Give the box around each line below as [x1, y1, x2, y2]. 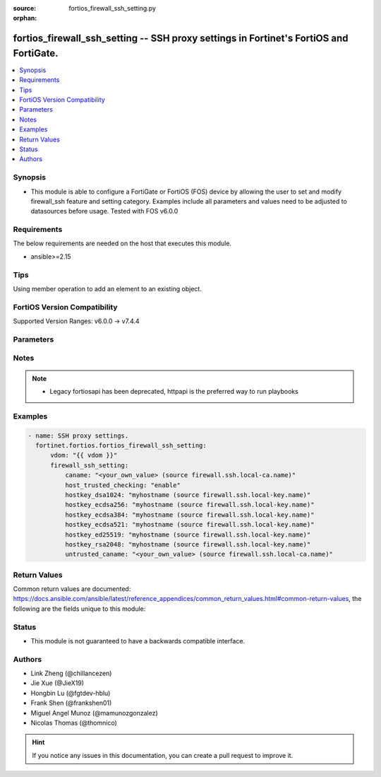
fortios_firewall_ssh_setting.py [68, 4, 157, 12]
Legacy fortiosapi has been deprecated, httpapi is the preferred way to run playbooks [49, 387, 299, 396]
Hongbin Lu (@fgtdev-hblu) [30, 689, 111, 697]
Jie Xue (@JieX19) [30, 679, 85, 687]
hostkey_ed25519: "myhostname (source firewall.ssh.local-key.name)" [64, 530, 311, 539]
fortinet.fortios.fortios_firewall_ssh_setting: [35, 441, 207, 449]
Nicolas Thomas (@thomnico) [30, 718, 118, 728]
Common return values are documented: [13, 585, 131, 593]
